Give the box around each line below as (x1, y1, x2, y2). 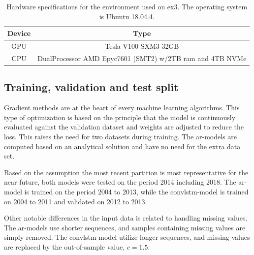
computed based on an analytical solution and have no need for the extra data (4, 141, 241, 151)
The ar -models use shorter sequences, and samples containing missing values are (4, 222, 246, 232)
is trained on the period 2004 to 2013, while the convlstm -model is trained (24, 186, 249, 196)
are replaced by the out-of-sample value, (4, 241, 125, 252)
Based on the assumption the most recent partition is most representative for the (4, 167, 249, 177)
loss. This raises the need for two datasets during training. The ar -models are (4, 131, 237, 141)
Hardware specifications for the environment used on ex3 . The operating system (6, 1, 248, 11)
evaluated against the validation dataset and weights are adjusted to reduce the (4, 122, 244, 132)
